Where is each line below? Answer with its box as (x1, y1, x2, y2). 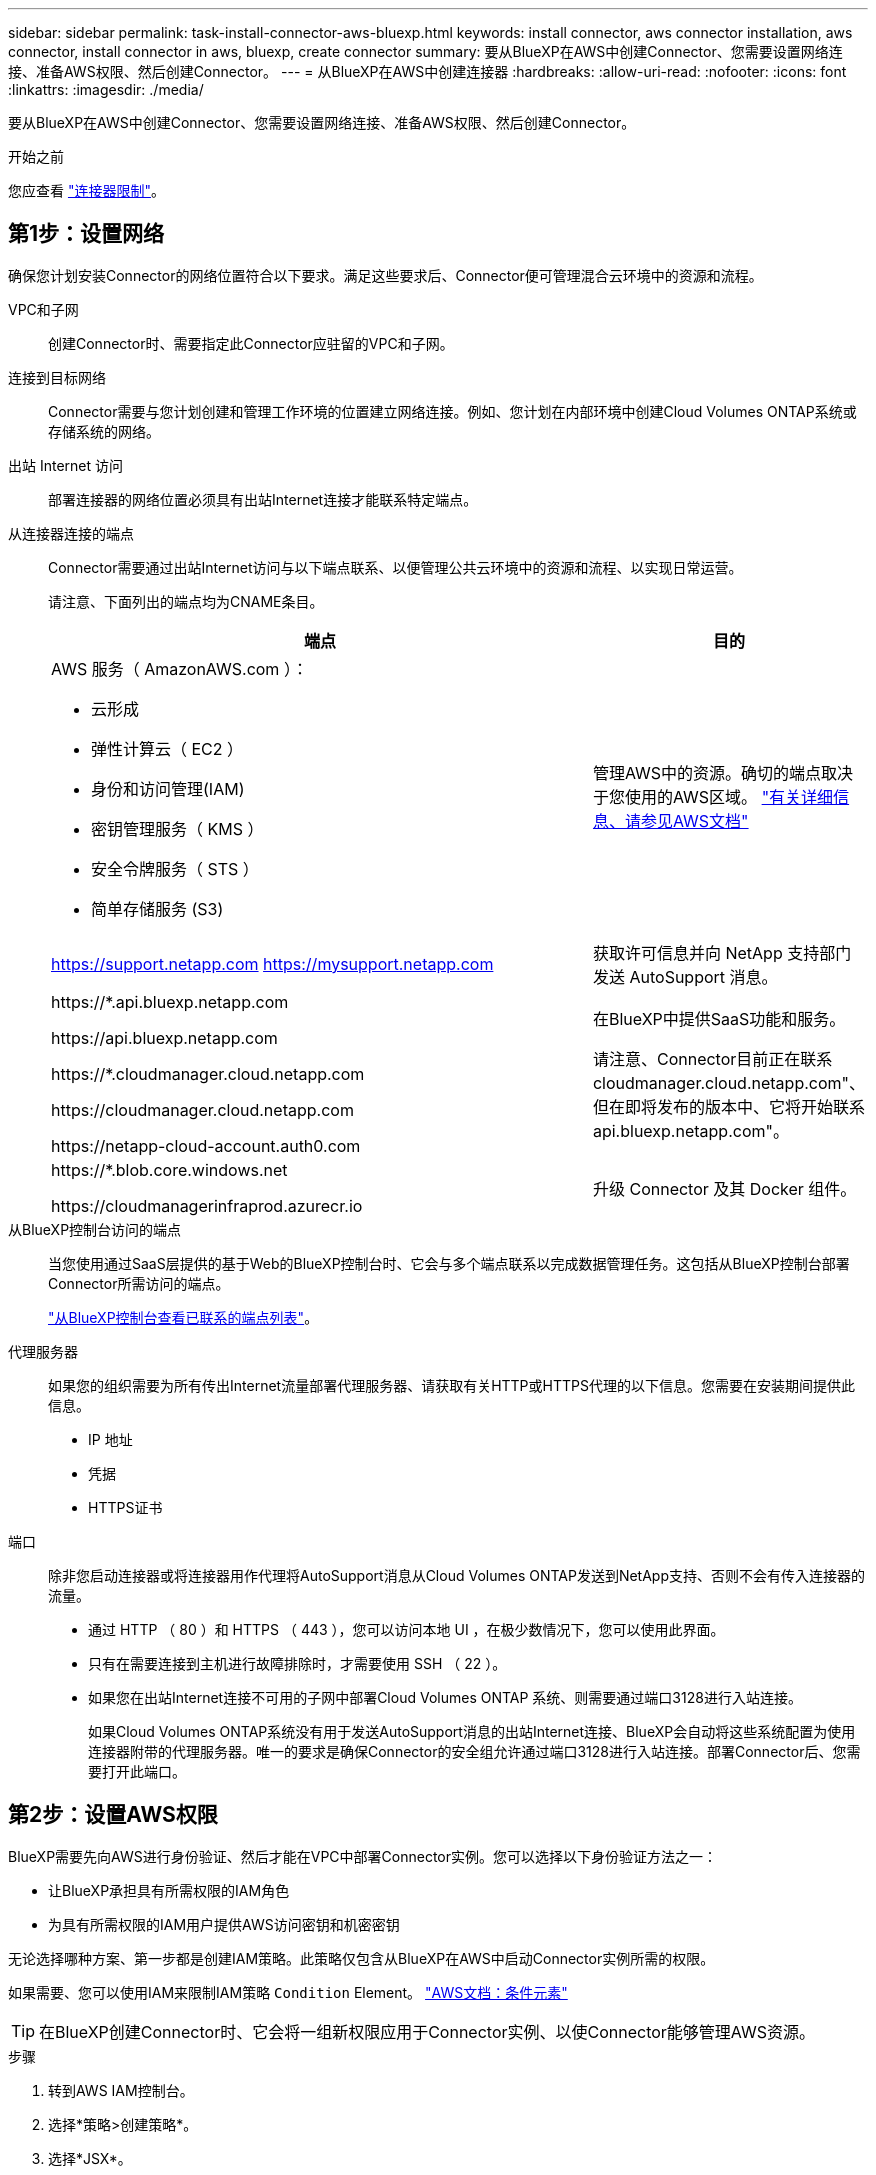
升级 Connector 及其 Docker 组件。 (592, 1178, 857, 1199)
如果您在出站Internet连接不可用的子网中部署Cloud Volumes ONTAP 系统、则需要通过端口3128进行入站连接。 (88, 1688, 802, 1706)
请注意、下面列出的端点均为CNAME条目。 (48, 592, 324, 610)
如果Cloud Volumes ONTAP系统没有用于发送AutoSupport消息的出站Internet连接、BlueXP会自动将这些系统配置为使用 (88, 1722, 856, 1740)
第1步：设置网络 (8, 221, 165, 247)
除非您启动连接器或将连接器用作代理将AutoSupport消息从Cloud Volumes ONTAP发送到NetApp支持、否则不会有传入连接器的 (48, 1566, 866, 1584)
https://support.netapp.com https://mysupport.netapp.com (51, 953, 494, 974)
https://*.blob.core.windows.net (51, 1159, 288, 1180)
